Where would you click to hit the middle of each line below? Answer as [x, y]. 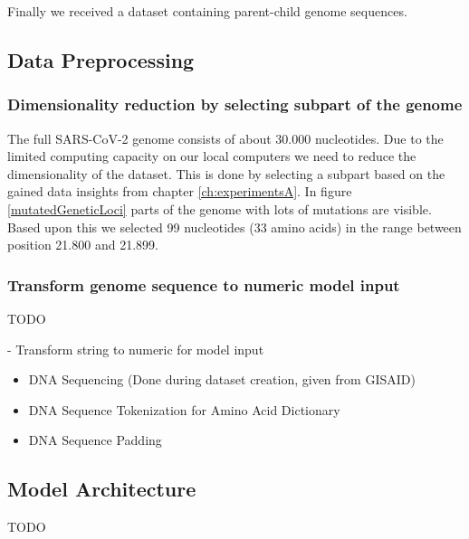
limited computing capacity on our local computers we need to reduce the [212, 156]
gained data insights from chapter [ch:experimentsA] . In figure [180, 191]
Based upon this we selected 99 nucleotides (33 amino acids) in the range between [234, 227]
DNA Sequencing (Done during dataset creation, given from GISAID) [222, 379]
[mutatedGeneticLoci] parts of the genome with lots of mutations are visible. [220, 208]
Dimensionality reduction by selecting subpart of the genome [235, 104]
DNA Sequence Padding [95, 440]
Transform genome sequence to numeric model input [204, 284]
